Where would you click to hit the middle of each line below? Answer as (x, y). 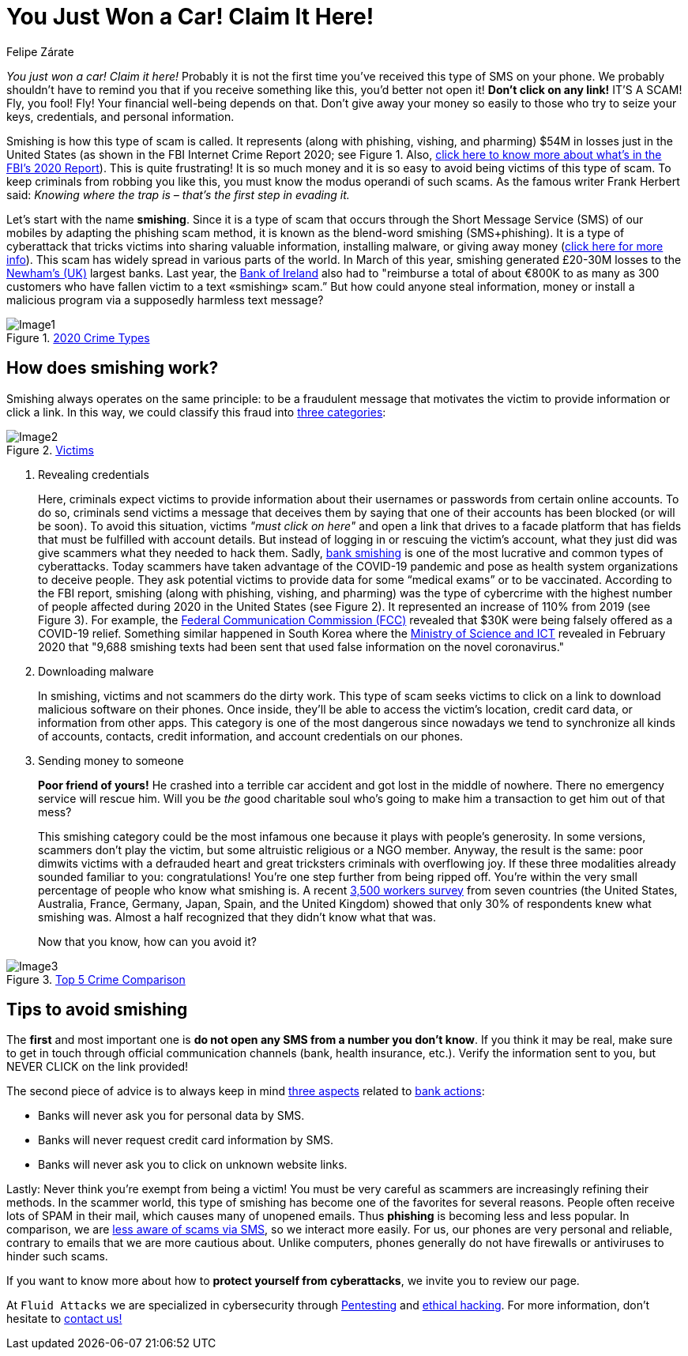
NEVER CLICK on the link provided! (98, 1067)
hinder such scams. (57, 1256)
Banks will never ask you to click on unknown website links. (193, 1165)
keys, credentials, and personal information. (120, 116)
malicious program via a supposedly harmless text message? (165, 299)
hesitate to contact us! (64, 1319)
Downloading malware (96, 671)
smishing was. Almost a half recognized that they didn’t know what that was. (237, 917)
